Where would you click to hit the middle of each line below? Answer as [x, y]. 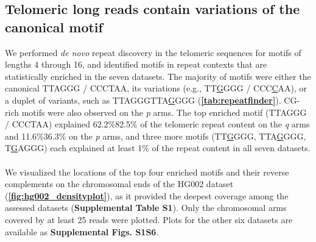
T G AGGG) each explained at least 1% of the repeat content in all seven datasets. [158, 148]
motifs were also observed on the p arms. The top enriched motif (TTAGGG [164, 112]
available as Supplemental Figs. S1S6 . [82, 231]
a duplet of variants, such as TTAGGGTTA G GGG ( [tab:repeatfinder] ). [143, 100]
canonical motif [54, 27]
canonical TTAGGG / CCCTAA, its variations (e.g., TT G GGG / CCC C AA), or [156, 88]
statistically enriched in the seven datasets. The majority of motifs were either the [158, 76]
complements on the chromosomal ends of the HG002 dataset [119, 184]
